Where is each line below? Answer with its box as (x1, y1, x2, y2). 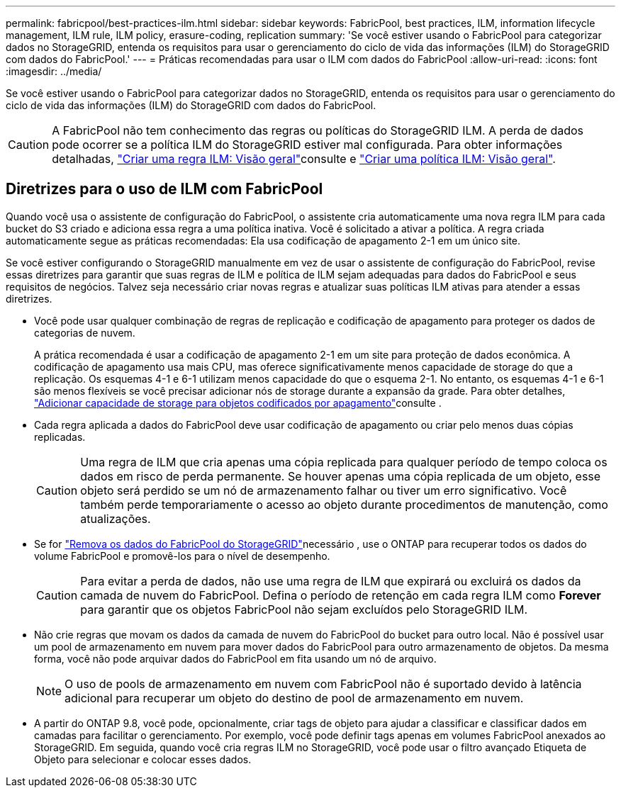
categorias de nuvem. (34, 326, 135, 339)
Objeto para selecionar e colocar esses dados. (34, 753, 252, 765)
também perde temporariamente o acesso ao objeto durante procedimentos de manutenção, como (80, 497, 608, 512)
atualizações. (80, 511, 151, 526)
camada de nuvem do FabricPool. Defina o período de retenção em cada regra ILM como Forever (80, 587, 601, 602)
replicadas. (34, 430, 86, 443)
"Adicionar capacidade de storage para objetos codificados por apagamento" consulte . (34, 396, 442, 409)
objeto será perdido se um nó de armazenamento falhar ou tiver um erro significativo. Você (80, 483, 567, 497)
